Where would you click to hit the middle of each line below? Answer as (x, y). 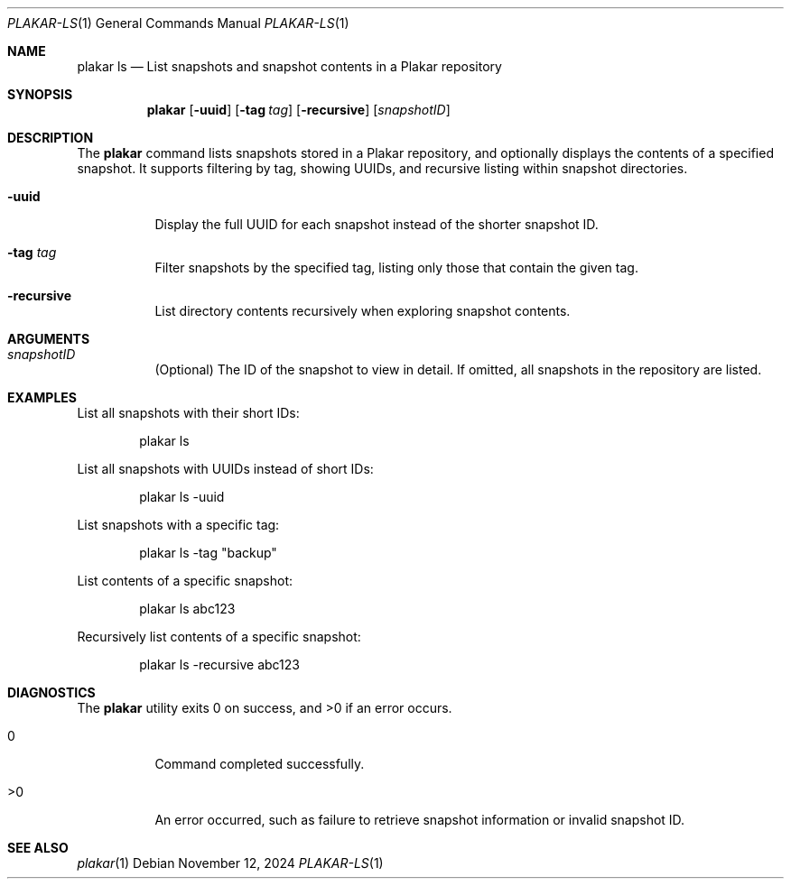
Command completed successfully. (260, 764)
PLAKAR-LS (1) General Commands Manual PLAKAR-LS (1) (178, 23)
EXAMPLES (42, 397)
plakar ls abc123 (187, 609)
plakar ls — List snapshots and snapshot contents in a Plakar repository (289, 66)
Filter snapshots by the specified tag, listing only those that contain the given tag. (396, 268)
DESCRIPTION (51, 138)
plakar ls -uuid (182, 497)
